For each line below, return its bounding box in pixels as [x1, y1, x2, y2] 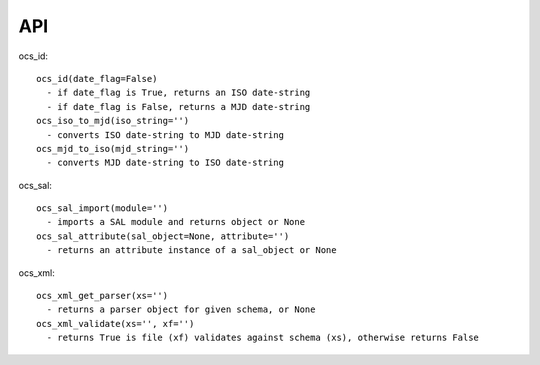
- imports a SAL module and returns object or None [46, 216, 305, 228]
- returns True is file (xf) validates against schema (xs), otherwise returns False [46, 332, 480, 344]
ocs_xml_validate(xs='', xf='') [36, 318, 195, 329]
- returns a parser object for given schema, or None [46, 304, 316, 315]
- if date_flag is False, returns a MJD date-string [46, 101, 311, 112]
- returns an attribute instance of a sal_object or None [46, 245, 337, 256]
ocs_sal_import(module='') [36, 203, 169, 214]
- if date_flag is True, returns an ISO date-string [46, 87, 311, 99]
